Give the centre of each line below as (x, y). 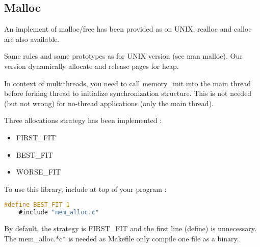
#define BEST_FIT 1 (37, 205)
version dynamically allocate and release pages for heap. (92, 66)
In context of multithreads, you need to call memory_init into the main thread (127, 83)
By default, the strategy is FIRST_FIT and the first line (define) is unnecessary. (130, 228)
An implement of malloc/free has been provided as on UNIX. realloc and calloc (128, 29)
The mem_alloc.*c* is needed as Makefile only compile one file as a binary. (122, 238)
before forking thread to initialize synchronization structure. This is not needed (128, 93)
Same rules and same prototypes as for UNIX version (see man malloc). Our (123, 56)
